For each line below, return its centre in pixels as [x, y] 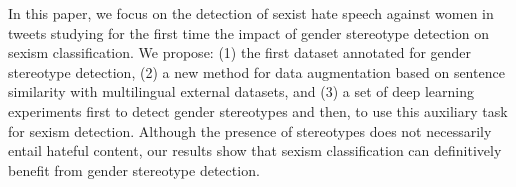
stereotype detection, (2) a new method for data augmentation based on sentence [256, 71]
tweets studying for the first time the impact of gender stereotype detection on [249, 32]
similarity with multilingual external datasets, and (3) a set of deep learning [241, 91]
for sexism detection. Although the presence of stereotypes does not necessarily [250, 130]
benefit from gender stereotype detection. [134, 169]
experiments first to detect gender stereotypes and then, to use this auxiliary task [258, 110]
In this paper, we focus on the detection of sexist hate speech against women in [251, 13]
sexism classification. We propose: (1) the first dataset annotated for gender [240, 52]
